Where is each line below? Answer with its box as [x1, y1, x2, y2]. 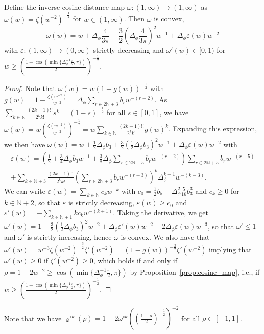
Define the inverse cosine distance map [4, 1, 125, 12]
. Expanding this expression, [169, 123, 257, 134]
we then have [4, 139, 45, 149]
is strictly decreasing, [68, 197, 134, 208]
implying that [209, 244, 252, 255]
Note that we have [4, 313, 62, 323]
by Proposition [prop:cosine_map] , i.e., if [130, 266, 260, 277]
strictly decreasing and [93, 44, 164, 55]
